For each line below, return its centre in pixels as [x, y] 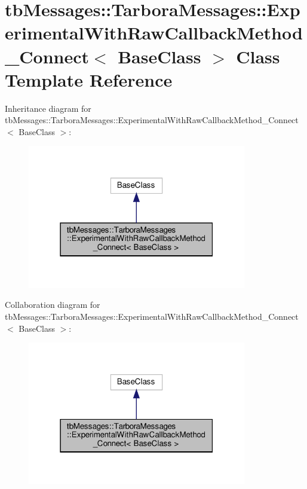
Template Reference [89, 79]
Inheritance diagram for [48, 108]
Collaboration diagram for [53, 305]
